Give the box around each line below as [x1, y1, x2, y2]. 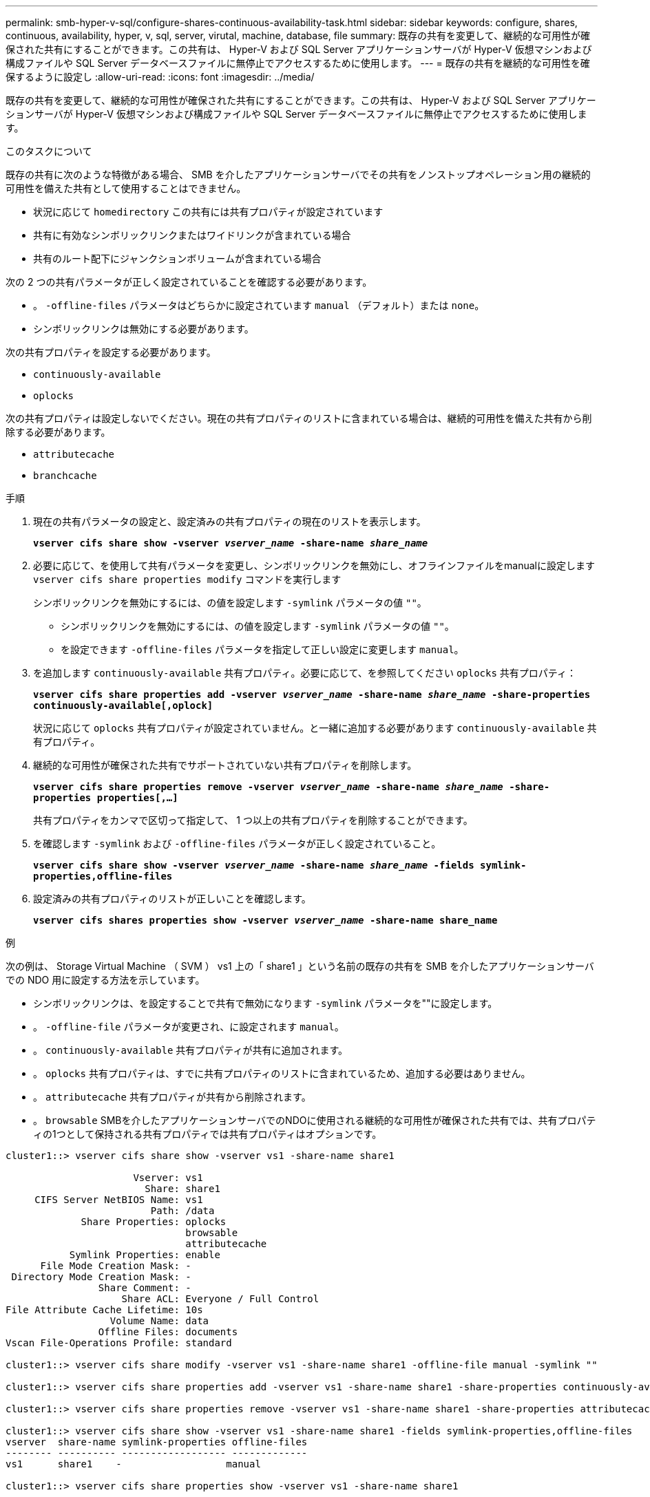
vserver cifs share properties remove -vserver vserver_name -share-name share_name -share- [33, 781, 550, 792]
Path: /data [150, 1205, 215, 1216]
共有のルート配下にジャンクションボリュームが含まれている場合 [33, 253, 322, 264]
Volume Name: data [109, 1315, 209, 1326]
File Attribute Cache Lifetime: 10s [6, 1304, 203, 1315]
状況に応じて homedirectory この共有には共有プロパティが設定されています [33, 206, 384, 217]
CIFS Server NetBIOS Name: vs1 [34, 1194, 203, 1205]
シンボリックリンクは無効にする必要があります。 [33, 323, 254, 335]
